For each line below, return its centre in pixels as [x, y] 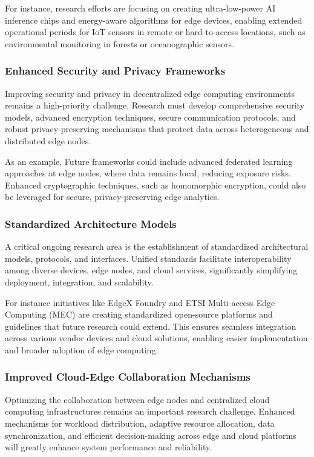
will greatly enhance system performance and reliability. [109, 447]
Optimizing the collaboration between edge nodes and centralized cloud [137, 399]
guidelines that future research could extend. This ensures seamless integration [151, 326]
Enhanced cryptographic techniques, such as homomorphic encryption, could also [155, 185]
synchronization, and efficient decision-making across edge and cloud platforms [151, 435]
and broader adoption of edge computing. [82, 349]
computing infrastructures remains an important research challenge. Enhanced [150, 411]
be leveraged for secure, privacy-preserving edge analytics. [112, 197]
